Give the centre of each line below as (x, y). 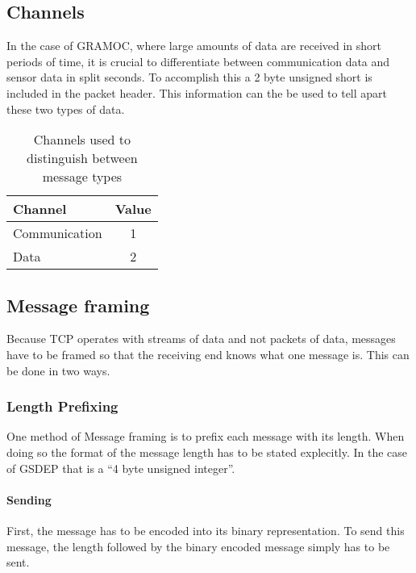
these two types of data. (66, 109)
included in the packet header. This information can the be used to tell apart (197, 92)
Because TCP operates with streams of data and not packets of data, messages (201, 339)
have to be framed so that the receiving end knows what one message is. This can (208, 354)
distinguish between (82, 158)
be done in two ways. (58, 370)
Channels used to (82, 140)
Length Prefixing (62, 406)
